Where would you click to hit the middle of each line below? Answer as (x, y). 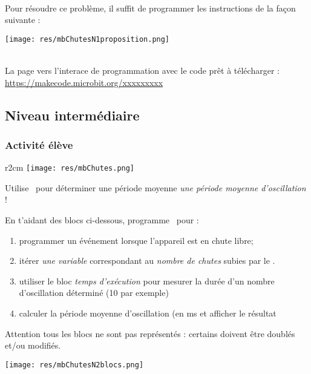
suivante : (23, 20)
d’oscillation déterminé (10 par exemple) (94, 293)
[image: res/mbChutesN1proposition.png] (87, 39)
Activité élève (39, 144)
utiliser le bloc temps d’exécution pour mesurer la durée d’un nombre (147, 280)
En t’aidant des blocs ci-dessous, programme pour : (102, 220)
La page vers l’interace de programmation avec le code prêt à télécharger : (142, 71)
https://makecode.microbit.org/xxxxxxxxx (84, 82)
